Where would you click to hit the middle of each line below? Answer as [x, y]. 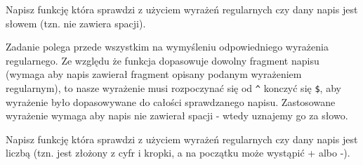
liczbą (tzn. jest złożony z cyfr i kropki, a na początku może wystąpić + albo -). [178, 153]
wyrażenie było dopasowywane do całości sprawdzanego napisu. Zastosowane [171, 101]
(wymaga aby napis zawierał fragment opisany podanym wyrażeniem [154, 74]
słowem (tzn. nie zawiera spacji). [76, 23]
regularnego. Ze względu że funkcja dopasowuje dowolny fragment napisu [163, 60]
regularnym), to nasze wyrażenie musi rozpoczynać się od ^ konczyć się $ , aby [173, 87]
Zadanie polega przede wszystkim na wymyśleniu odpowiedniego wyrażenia [167, 47]
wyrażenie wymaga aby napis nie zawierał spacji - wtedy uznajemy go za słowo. [177, 115]
